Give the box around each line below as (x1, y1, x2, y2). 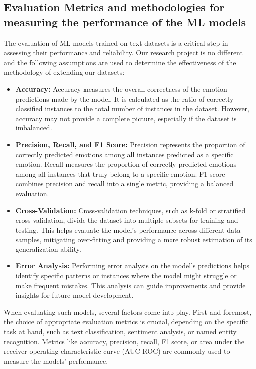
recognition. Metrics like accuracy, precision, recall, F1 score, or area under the (4, 336, 244, 346)
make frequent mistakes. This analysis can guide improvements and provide (15, 280, 246, 290)
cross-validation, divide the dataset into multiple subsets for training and (15, 215, 238, 225)
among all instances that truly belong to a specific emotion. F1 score (15, 168, 225, 179)
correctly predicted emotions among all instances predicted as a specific (15, 149, 234, 159)
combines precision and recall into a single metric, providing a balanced (15, 178, 234, 189)
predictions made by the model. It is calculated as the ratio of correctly (15, 93, 234, 104)
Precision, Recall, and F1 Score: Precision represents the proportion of (15, 139, 245, 149)
